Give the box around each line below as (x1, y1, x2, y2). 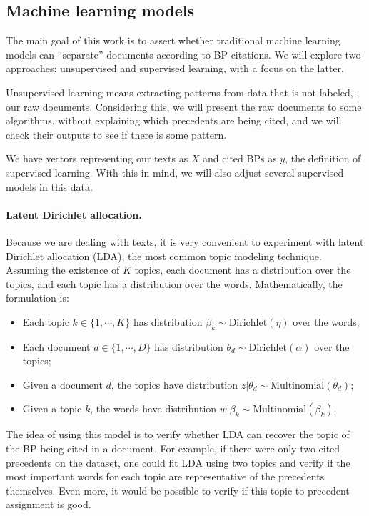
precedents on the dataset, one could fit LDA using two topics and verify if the (6, 455, 350, 470)
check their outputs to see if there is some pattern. (6, 126, 227, 142)
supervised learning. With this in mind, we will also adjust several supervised (6, 164, 344, 179)
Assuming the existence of (6, 262, 120, 277)
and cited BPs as (203, 151, 277, 166)
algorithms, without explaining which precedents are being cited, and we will (6, 113, 342, 128)
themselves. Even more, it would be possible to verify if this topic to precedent (6, 482, 350, 497)
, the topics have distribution (111, 377, 238, 392)
